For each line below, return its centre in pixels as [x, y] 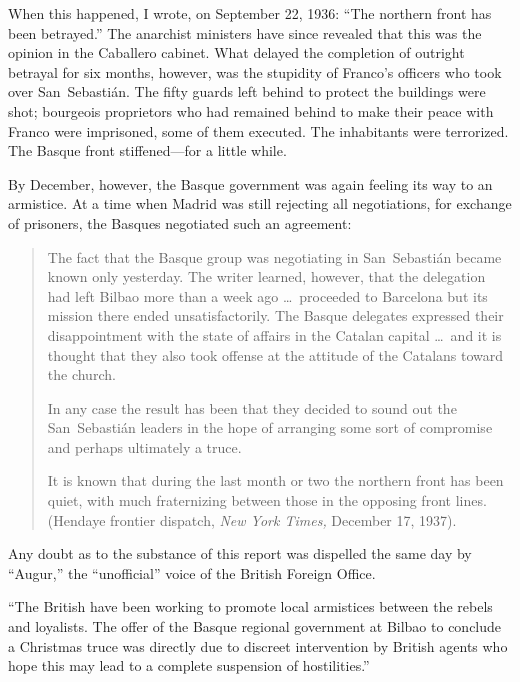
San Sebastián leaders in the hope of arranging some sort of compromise [270, 427]
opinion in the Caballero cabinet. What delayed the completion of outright [236, 52]
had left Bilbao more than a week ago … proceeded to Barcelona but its [267, 295]
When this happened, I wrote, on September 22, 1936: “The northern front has [250, 13]
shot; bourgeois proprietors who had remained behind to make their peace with [251, 110]
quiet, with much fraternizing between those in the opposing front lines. [267, 500]
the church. [81, 374]
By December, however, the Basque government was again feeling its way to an [250, 183]
